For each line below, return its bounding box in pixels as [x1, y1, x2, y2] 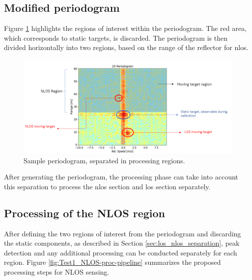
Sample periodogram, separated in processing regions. [24, 155, 185, 165]
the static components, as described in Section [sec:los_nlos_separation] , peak [4, 238, 240, 248]
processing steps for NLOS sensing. [4, 267, 110, 277]
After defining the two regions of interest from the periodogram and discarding [4, 228, 241, 238]
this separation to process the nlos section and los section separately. [4, 181, 211, 191]
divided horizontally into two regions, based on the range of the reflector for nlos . [4, 42, 249, 52]
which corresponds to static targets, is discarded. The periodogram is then [4, 32, 227, 43]
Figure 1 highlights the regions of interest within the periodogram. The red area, [4, 23, 247, 33]
